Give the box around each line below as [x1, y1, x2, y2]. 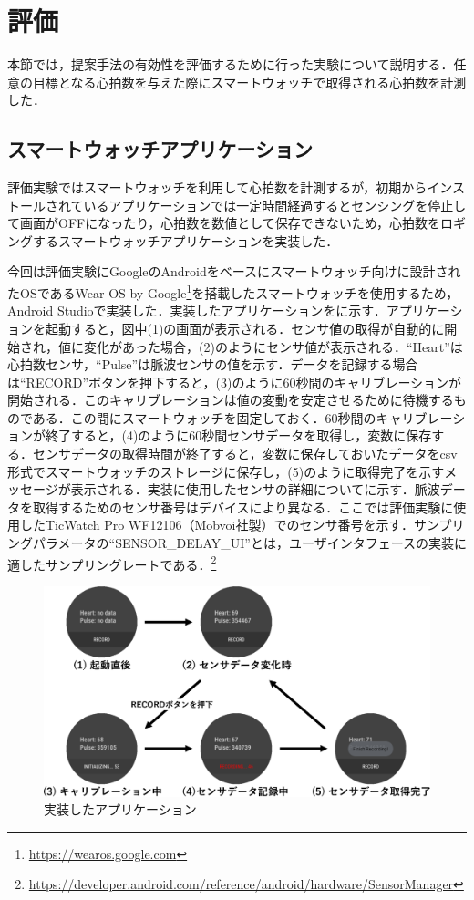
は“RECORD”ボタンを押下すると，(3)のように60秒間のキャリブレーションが [7, 372, 462, 391]
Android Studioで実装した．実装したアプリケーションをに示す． [7, 301, 386, 320]
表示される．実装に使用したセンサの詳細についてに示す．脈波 [70, 480, 440, 499]
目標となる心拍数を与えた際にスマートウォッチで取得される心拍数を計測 [32, 72, 467, 91]
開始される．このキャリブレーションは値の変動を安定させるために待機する [7, 390, 454, 409]
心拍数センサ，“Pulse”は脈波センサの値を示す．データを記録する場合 [7, 355, 418, 374]
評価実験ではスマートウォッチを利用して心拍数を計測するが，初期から [7, 178, 428, 197]
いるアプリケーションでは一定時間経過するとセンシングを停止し [83, 195, 467, 214]
